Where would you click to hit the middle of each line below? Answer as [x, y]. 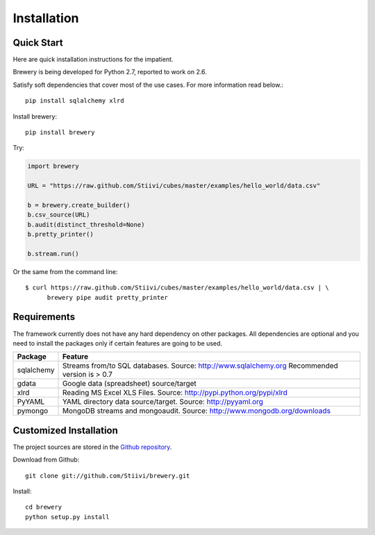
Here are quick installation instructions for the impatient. [93, 60]
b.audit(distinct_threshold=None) [86, 224]
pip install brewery [60, 133]
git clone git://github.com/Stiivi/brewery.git [108, 476]
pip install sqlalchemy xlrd [75, 101]
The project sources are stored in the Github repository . [92, 447]
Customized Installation [65, 430]
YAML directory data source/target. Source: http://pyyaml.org [163, 402]
